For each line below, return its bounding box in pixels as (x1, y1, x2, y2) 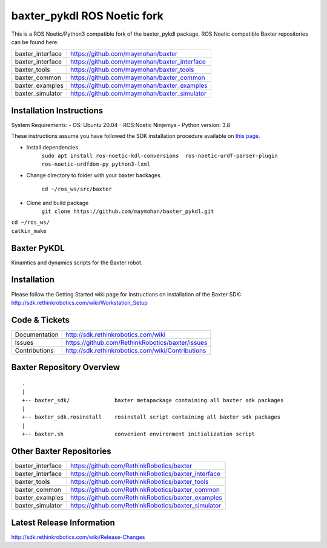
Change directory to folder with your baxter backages (26, 171, 160, 178)
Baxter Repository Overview (11, 362, 121, 373)
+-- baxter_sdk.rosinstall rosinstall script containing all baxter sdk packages (22, 414, 281, 420)
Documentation (15, 330, 59, 339)
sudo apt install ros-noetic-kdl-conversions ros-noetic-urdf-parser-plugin (41, 152, 278, 160)
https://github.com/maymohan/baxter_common (70, 73, 205, 82)
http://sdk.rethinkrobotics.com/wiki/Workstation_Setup (11, 299, 148, 306)
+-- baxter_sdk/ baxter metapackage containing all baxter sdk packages (22, 397, 284, 403)
